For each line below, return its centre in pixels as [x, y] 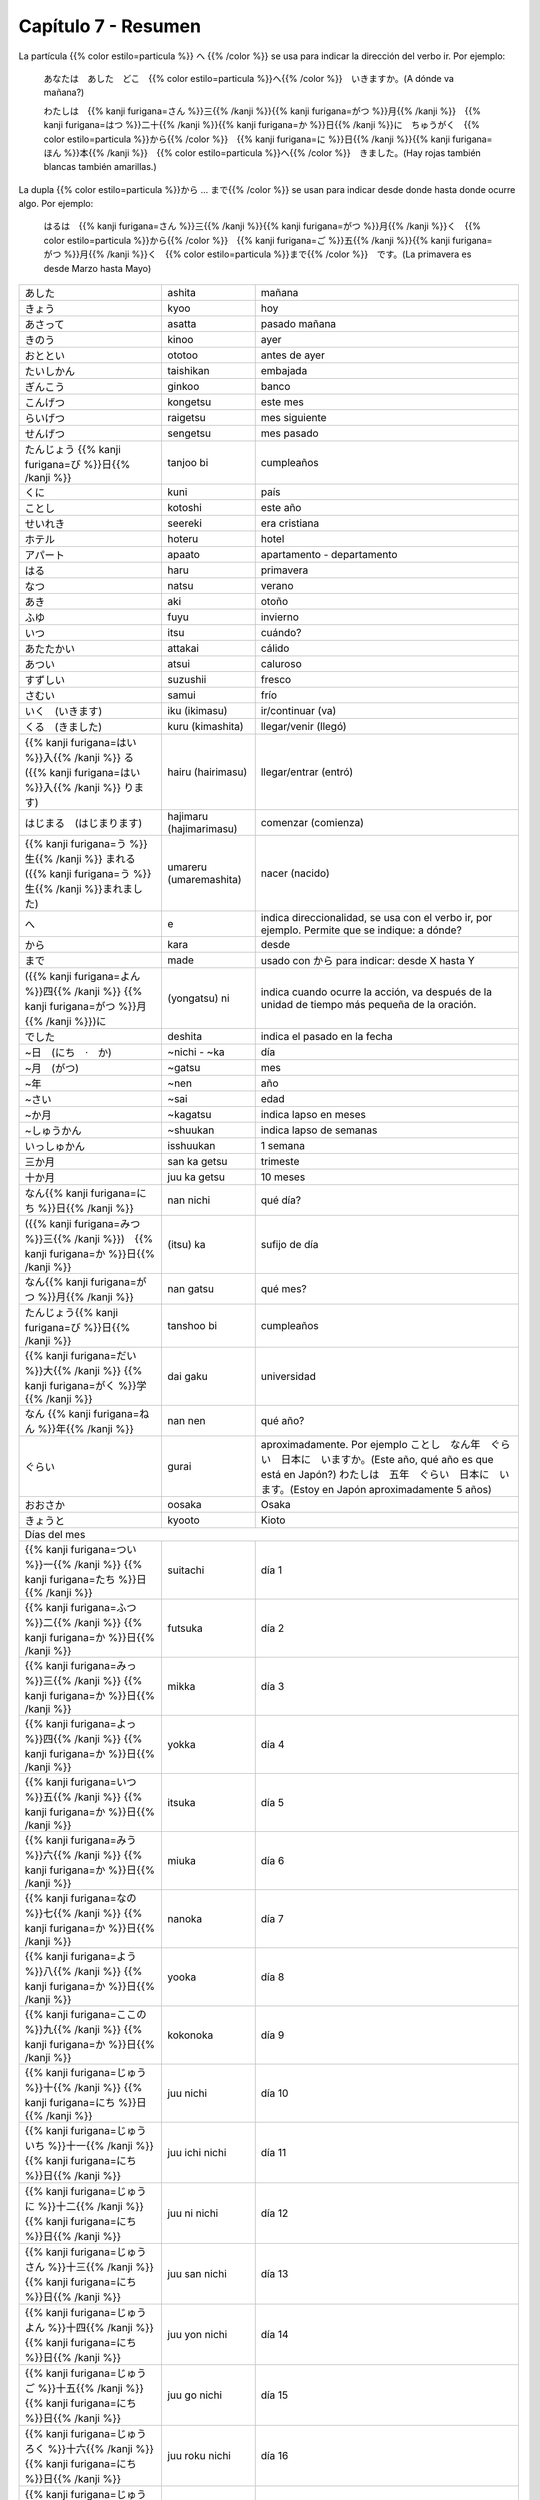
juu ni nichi [193, 2213]
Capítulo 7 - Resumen [110, 26]
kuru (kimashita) [205, 727]
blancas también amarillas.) [100, 167]
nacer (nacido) [295, 873]
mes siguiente [293, 418]
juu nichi [187, 2093]
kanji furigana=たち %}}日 [85, 1580]
